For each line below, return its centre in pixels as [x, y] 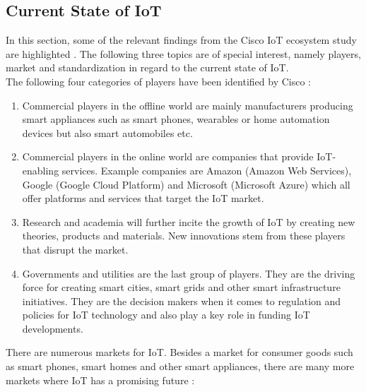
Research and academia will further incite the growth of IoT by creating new [189, 221]
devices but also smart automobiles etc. [107, 132]
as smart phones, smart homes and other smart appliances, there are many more [180, 366]
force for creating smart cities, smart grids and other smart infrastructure [181, 287]
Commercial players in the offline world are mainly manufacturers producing [188, 105]
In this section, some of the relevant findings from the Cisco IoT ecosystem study [181, 40]
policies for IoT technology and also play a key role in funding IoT [166, 315]
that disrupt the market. [75, 249]
